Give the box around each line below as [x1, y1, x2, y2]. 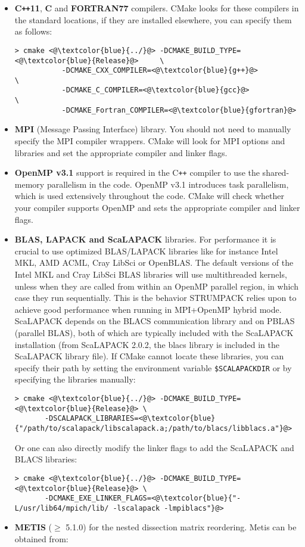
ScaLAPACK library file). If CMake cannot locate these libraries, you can [14, 350, 284, 362]
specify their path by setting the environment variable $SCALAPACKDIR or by [14, 361, 292, 374]
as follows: [14, 25, 52, 38]
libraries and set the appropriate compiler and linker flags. [14, 146, 228, 158]
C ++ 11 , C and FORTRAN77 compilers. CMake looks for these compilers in [14, 2, 299, 14]
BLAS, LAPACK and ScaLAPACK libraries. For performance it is [14, 233, 276, 245]
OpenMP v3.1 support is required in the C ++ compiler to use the [14, 166, 260, 179]
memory [14, 178, 45, 190]
